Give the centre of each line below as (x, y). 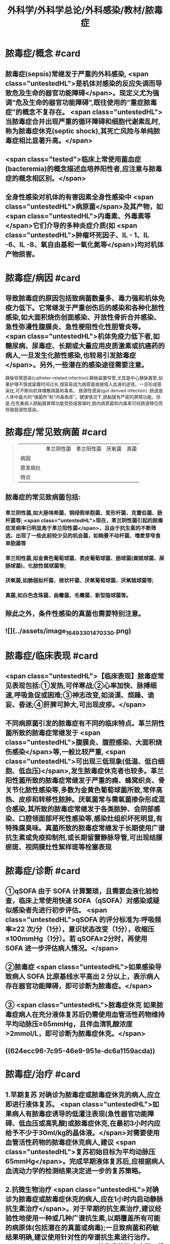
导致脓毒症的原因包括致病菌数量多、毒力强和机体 (82, 298)
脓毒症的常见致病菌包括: (43, 497)
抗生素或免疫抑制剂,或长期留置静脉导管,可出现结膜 (84, 838)
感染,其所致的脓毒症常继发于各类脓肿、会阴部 (83, 809)
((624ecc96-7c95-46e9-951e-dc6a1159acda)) (80, 1051)
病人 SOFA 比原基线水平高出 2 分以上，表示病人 (86, 977)
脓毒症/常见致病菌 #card (56, 432)
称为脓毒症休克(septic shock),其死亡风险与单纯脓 (83, 131)
